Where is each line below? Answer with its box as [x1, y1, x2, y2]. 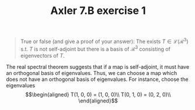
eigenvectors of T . [20, 52, 65, 59]
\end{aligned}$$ [78, 97, 119, 104]
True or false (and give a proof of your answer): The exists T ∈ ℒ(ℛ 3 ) [20, 37, 189, 45]
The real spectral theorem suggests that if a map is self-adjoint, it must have [6, 63, 190, 70]
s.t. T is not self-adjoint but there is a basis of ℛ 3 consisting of [20, 44, 171, 52]
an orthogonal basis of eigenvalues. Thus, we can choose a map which [6, 69, 177, 76]
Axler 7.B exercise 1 [50, 4, 146, 17]
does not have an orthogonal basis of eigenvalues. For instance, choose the [6, 76, 189, 83]
